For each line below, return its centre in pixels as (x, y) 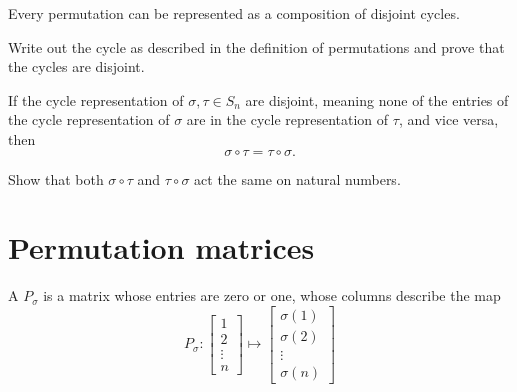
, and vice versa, (448, 119)
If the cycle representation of (96, 99)
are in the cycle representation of (287, 119)
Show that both (56, 178)
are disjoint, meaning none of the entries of (377, 99)
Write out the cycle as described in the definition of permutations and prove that (256, 46)
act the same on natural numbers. (297, 178)
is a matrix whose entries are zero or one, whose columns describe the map (272, 295)
